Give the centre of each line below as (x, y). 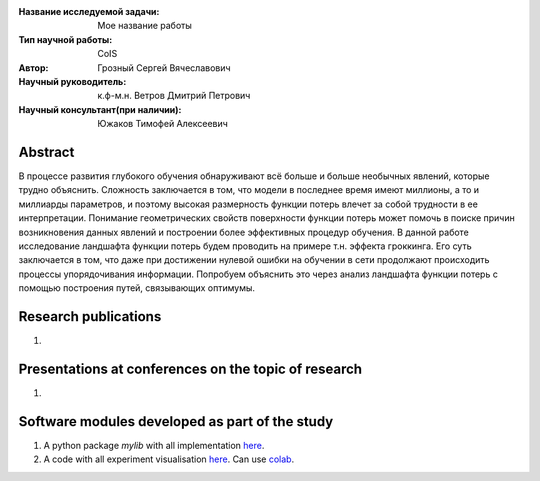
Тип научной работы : (65, 39)
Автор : (33, 67)
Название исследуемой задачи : (89, 11)
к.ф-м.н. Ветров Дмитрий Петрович (174, 96)
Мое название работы (144, 26)
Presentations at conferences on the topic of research (190, 368)
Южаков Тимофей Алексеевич (163, 124)
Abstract (46, 151)
